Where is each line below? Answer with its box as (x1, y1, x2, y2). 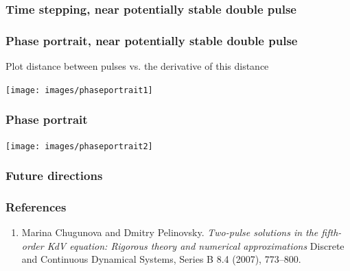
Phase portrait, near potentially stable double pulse (5, 31, 298, 49)
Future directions (5, 167, 103, 184)
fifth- (321, 225, 342, 240)
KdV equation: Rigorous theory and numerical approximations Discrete (47, 238, 345, 253)
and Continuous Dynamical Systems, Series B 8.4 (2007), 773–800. (21, 252, 301, 266)
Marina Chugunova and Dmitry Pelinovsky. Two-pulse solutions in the (21, 225, 318, 240)
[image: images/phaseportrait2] (5, 141, 153, 151)
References (5, 198, 67, 215)
